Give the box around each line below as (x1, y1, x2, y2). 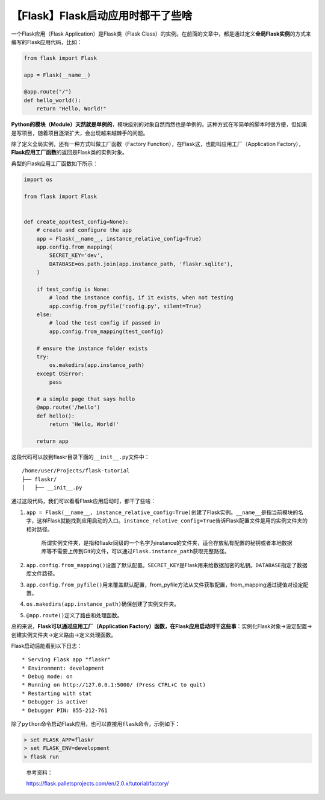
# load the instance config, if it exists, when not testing (49, 294, 234, 301)
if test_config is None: (36, 285, 110, 293)
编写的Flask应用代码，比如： (11, 38, 82, 45)
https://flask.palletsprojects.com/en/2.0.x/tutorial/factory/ (26, 780, 169, 787)
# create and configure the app (36, 227, 132, 233)
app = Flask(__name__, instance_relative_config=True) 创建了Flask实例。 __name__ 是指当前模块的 (26, 509, 299, 516)
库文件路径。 (26, 570, 58, 577)
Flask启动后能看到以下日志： (11, 642, 82, 649)
